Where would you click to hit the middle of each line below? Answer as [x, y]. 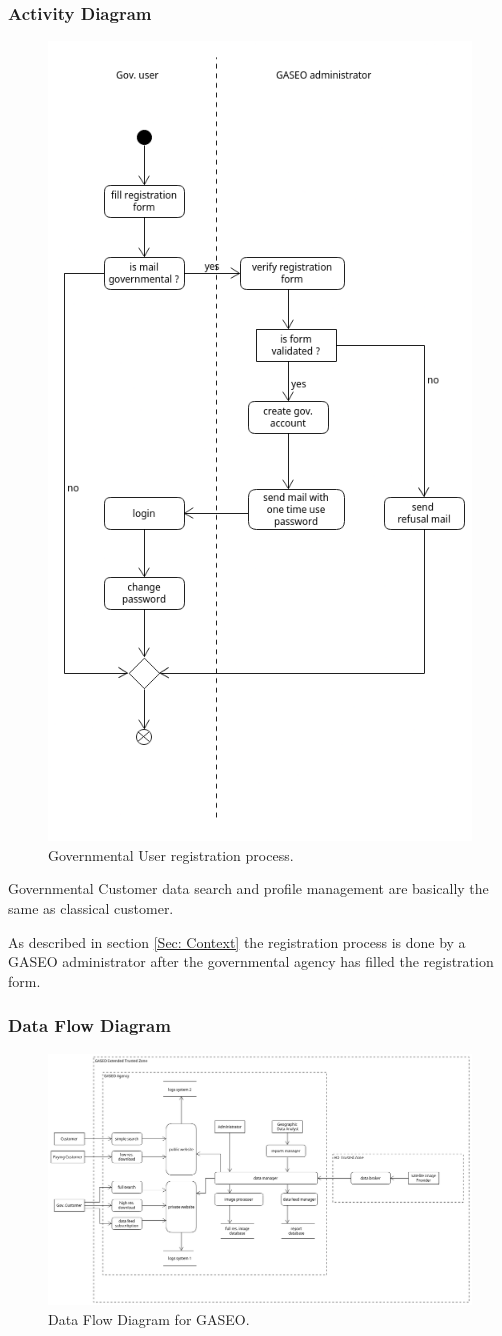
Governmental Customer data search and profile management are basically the [248, 888]
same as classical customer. [91, 908]
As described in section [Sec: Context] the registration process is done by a [237, 941]
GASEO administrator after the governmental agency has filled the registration [251, 961]
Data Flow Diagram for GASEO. [149, 1318]
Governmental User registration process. [171, 854]
